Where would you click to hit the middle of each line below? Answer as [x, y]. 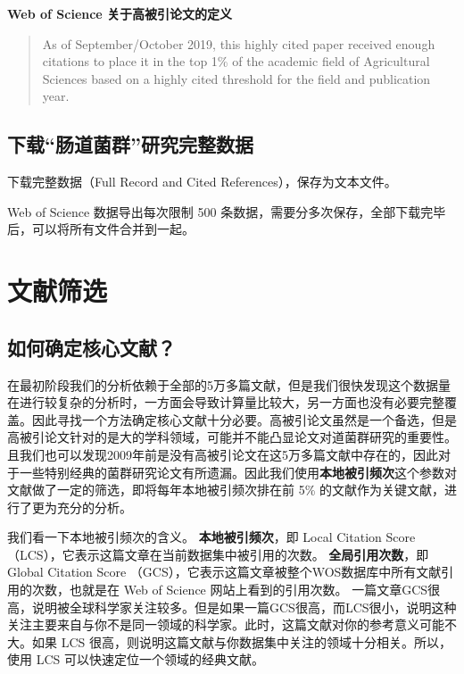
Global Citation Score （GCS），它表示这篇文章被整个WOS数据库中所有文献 [224, 572]
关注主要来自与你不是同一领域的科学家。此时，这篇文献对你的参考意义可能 [226, 624]
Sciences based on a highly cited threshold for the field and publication [236, 78]
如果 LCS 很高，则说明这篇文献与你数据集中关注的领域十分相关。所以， [241, 641]
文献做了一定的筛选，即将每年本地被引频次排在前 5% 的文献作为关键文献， [226, 490]
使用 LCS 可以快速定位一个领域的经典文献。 [136, 659]
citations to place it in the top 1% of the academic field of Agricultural [236, 61]
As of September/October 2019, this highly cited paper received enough [239, 43]
